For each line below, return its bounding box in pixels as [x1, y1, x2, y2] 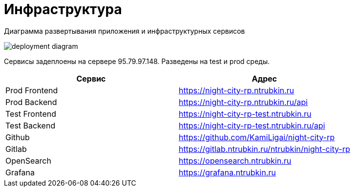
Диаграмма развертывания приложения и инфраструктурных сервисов [4, 26, 245, 35]
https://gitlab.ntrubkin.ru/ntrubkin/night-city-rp [178, 144, 350, 154]
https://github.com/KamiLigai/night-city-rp [178, 132, 335, 142]
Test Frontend [5, 108, 57, 119]
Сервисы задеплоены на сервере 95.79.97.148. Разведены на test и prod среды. [4, 57, 270, 65]
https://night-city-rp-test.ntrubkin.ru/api [178, 120, 325, 130]
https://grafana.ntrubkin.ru [178, 167, 276, 177]
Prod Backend [5, 97, 57, 107]
